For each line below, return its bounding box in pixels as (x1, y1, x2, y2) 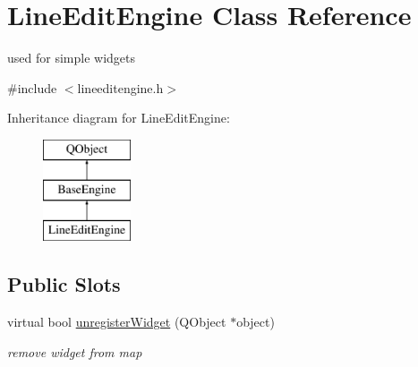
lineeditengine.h (77, 78, 164, 97)
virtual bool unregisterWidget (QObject (7, 312, 226, 331)
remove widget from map (7, 342, 142, 361)
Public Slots (7, 270, 121, 298)
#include (7, 78, 57, 97)
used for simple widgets (7, 48, 135, 67)
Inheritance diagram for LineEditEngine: (7, 108, 230, 127)
